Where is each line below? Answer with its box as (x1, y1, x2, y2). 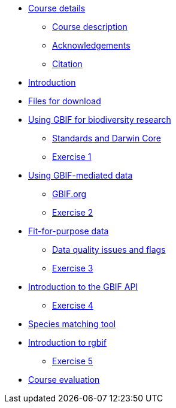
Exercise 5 (52, 356, 93, 366)
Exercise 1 (52, 152, 92, 162)
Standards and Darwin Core (52, 133, 162, 143)
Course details (28, 3, 86, 13)
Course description (52, 22, 128, 32)
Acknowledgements (52, 40, 131, 50)
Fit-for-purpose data (28, 226, 109, 236)
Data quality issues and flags (52, 244, 166, 255)
